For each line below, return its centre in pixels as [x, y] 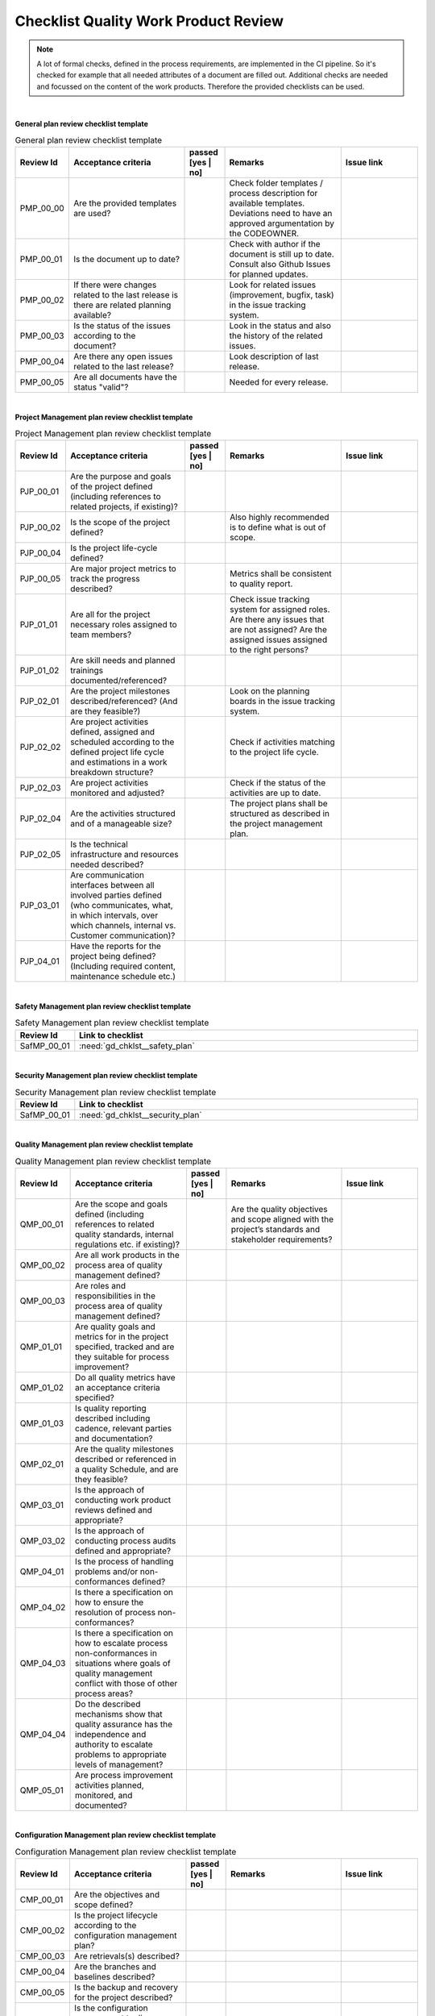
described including [113, 1418]
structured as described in [280, 814]
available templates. [267, 203]
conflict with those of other [126, 1683]
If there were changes [115, 285]
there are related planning [122, 305]
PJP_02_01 [39, 702]
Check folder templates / [276, 183]
